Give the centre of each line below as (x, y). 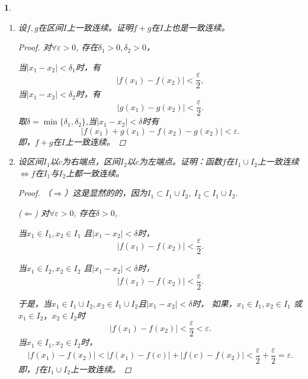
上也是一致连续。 (196, 27)
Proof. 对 (35, 47)
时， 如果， (214, 303)
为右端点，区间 (91, 161)
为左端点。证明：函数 (180, 161)
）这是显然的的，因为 (106, 193)
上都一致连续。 (95, 173)
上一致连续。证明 (100, 27)
